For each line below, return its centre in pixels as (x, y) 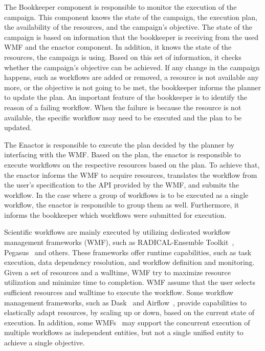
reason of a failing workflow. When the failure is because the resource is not (123, 107)
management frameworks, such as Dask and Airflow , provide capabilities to (126, 302)
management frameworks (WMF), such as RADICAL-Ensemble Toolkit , (119, 242)
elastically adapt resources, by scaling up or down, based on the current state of (129, 312)
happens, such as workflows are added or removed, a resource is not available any (131, 77)
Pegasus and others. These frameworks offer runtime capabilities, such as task (128, 252)
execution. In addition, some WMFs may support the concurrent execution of (127, 322)
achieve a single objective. (45, 342)
